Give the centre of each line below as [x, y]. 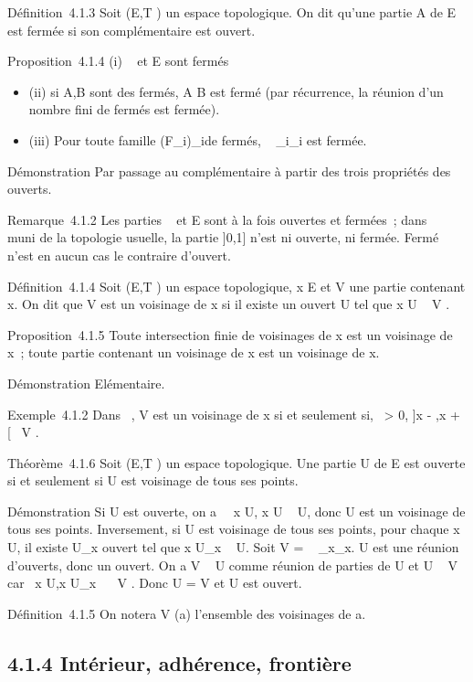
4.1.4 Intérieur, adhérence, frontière [179, 662]
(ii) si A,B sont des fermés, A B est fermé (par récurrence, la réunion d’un [236, 91]
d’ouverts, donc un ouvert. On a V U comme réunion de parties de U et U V [232, 565]
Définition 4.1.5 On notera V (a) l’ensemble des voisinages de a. [187, 613]
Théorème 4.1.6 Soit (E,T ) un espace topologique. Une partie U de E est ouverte [236, 462]
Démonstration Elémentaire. [86, 383]
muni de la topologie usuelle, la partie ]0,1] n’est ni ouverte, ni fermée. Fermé [223, 237]
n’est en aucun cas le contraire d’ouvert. [119, 255]
